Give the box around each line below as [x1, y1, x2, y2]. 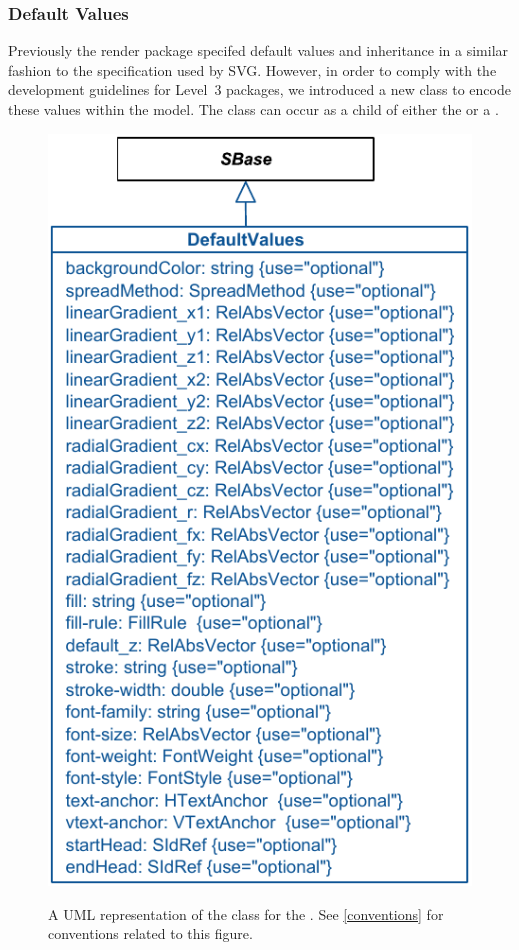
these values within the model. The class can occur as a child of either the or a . [8, 99, 499, 119]
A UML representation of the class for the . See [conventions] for [48, 903, 444, 924]
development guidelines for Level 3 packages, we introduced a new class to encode [8, 79, 511, 100]
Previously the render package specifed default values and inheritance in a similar [8, 40, 509, 61]
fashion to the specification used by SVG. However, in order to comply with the [8, 59, 497, 80]
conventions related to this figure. [48, 923, 253, 944]
